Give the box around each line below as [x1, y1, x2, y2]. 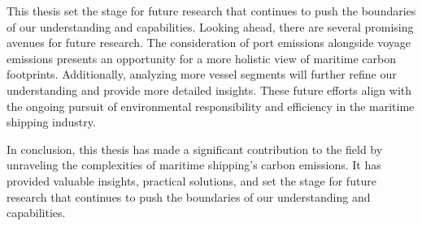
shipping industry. [7, 113, 96, 130]
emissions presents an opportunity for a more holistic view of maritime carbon [7, 49, 397, 66]
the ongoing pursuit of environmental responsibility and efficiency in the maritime [7, 97, 415, 114]
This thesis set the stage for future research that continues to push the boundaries [7, 2, 416, 19]
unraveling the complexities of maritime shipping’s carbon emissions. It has [7, 156, 381, 173]
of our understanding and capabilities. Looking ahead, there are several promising [7, 18, 414, 35]
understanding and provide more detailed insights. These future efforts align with [7, 81, 412, 98]
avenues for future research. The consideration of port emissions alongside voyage [7, 34, 411, 51]
